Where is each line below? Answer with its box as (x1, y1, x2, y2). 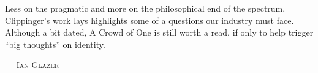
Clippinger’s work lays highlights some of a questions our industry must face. (5, 13, 294, 26)
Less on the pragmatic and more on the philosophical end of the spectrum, (5, 2, 286, 14)
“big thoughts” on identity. (5, 37, 105, 50)
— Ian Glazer (5, 58, 59, 71)
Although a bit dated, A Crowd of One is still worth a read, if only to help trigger (5, 26, 314, 39)
